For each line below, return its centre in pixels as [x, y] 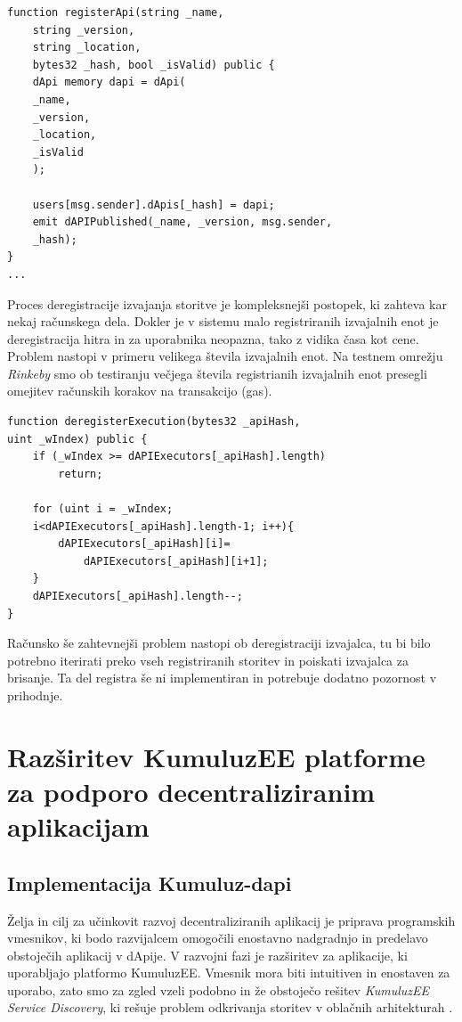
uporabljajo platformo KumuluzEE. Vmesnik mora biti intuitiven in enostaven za [229, 973]
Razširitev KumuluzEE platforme [216, 756]
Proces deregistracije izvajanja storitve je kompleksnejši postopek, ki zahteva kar [227, 303]
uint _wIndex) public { [77, 439]
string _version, [84, 30]
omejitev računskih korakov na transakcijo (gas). [140, 391]
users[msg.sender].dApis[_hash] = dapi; [154, 204]
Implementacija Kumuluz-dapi [150, 883]
